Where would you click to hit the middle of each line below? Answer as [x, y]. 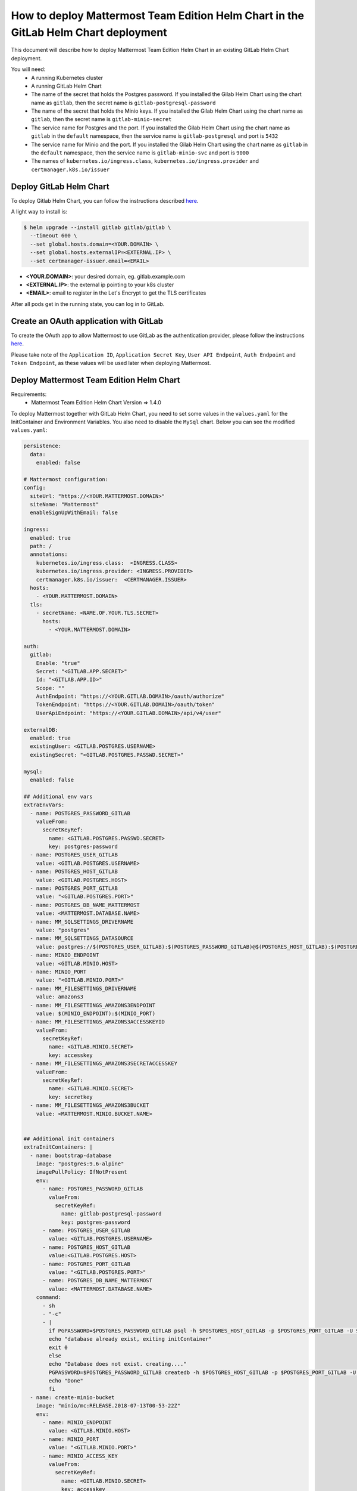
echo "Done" [66, 1381]
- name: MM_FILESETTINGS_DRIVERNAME [83, 988]
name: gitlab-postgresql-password [111, 1214]
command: [49, 1297]
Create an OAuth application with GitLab [87, 321]
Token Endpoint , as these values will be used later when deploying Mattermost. [111, 363]
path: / [41, 546]
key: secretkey [71, 1097]
